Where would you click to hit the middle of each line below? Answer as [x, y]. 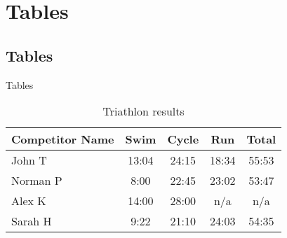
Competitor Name [63, 139]
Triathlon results [143, 111]
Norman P [37, 181]
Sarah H [32, 221]
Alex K [29, 201]
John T [29, 160]
